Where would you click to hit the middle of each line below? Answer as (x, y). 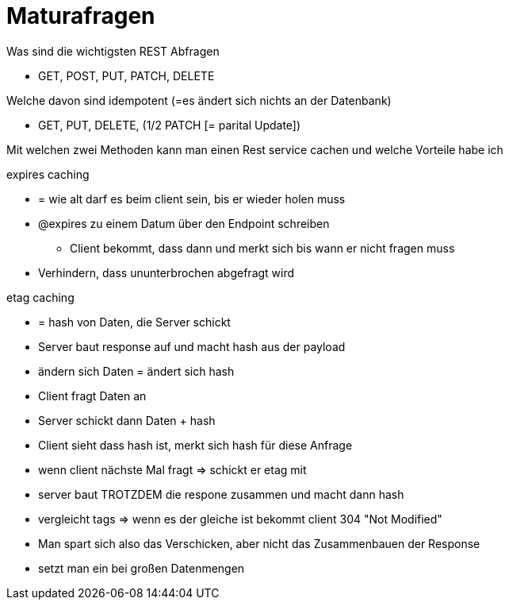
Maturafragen (81, 16)
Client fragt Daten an (92, 396)
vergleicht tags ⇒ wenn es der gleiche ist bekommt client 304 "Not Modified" (240, 519)
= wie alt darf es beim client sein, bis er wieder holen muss (192, 199)
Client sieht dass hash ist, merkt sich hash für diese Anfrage (195, 445)
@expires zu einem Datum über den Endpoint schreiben (184, 223)
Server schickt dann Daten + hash (127, 420)
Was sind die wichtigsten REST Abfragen (113, 51)
